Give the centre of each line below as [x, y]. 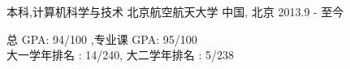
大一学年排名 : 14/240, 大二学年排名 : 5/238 [120, 55]
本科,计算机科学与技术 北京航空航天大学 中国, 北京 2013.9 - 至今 [175, 11]
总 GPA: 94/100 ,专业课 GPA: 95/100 [102, 39]
